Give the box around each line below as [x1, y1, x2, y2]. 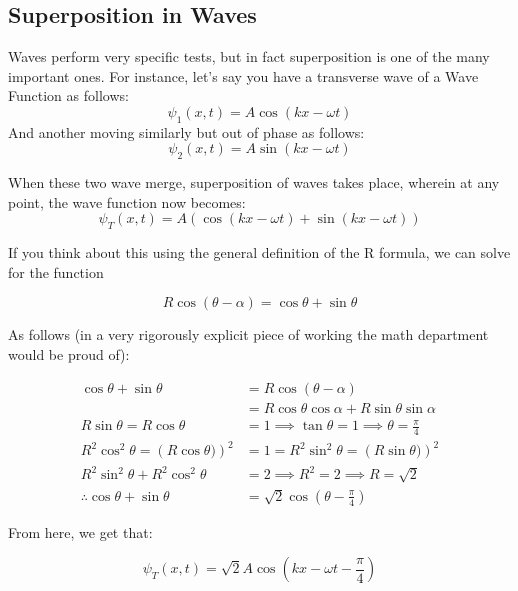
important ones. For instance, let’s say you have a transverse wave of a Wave [8, 65, 479, 86]
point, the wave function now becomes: [8, 191, 246, 212]
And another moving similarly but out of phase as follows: [8, 121, 365, 142]
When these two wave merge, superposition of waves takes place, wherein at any [8, 172, 500, 193]
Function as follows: [8, 85, 129, 106]
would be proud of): [8, 343, 130, 364]
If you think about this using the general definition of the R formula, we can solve [8, 242, 511, 263]
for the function [8, 261, 104, 282]
